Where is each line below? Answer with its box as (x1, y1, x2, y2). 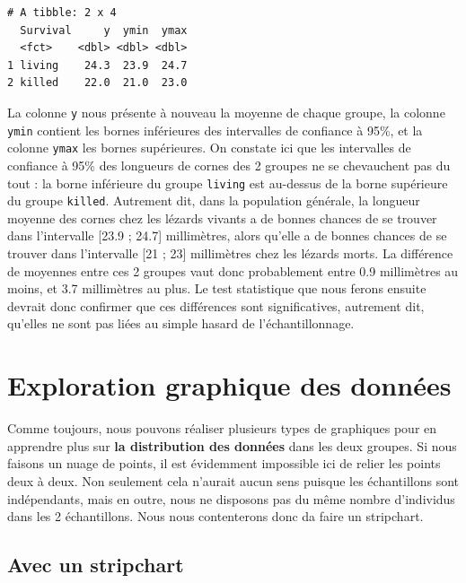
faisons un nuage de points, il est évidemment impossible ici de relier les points (7, 454, 441, 473)
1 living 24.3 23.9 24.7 (7, 58, 188, 72)
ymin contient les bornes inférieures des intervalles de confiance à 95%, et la (7, 120, 423, 139)
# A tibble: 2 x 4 (7, 6, 117, 19)
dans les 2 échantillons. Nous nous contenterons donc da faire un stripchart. (7, 507, 424, 526)
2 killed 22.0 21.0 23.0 (7, 76, 188, 90)
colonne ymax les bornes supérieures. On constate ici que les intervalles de (7, 138, 411, 157)
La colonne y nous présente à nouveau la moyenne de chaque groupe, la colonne (7, 102, 445, 121)
